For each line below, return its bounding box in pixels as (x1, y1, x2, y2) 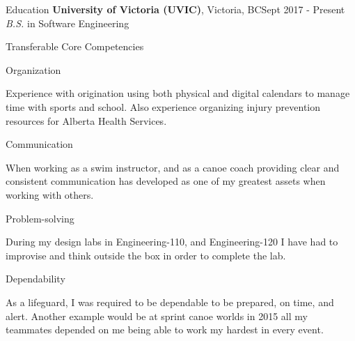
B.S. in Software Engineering (6, 15, 129, 30)
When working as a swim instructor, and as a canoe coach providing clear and (6, 160, 340, 174)
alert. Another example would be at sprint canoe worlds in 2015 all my (6, 308, 308, 323)
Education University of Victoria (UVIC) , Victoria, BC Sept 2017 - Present (6, 2, 345, 16)
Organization (6, 62, 61, 77)
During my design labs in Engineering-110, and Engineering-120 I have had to (6, 234, 338, 249)
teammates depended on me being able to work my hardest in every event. (6, 322, 324, 337)
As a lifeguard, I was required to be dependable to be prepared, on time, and (6, 294, 334, 309)
